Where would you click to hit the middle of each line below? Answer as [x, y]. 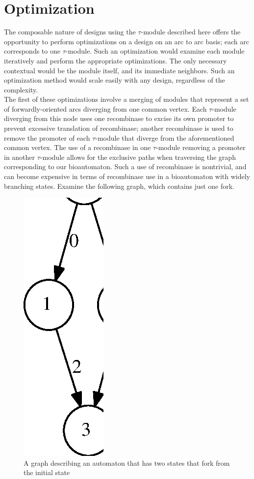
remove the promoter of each [47, 137]
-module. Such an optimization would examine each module [155, 51]
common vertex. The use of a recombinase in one [77, 147]
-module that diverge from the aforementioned [165, 137]
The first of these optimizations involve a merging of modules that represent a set [127, 99]
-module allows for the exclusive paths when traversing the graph [138, 157]
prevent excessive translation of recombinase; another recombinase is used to [119, 128]
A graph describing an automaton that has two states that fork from [127, 463]
